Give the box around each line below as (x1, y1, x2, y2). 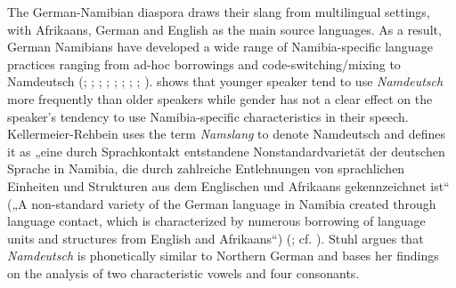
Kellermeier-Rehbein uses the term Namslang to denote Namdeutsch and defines (7, 124, 446, 143)
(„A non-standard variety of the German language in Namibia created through (7, 194, 436, 212)
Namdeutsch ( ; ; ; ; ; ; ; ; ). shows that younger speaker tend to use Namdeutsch (7, 72, 444, 91)
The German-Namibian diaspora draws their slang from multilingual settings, (7, 3, 430, 20)
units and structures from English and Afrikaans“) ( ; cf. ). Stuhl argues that (7, 228, 424, 247)
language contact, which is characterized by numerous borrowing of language (7, 212, 426, 230)
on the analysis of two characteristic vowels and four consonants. (7, 263, 360, 282)
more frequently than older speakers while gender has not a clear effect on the (7, 89, 433, 108)
